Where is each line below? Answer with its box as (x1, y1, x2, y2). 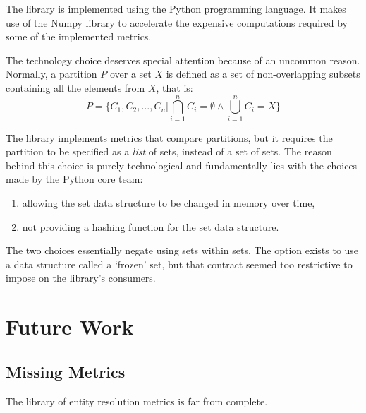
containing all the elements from (6, 80, 145, 95)
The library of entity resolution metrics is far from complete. (6, 393, 268, 408)
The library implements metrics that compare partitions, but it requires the (6, 130, 333, 145)
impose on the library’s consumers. (6, 270, 156, 285)
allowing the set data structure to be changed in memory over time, (22, 196, 315, 210)
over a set (109, 66, 152, 81)
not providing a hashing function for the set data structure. (22, 219, 279, 234)
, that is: (156, 80, 193, 95)
